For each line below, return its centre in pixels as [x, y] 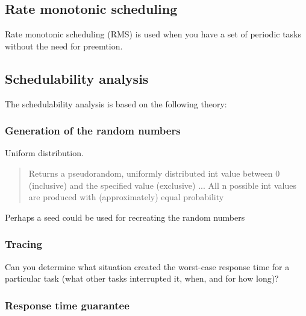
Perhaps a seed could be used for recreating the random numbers [125, 217]
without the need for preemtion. [64, 46]
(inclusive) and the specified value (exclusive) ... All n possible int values [162, 185]
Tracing [23, 244]
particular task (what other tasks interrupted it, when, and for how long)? [142, 278]
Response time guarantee [67, 305]
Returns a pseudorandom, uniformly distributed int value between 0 [154, 173]
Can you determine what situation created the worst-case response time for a [147, 266]
